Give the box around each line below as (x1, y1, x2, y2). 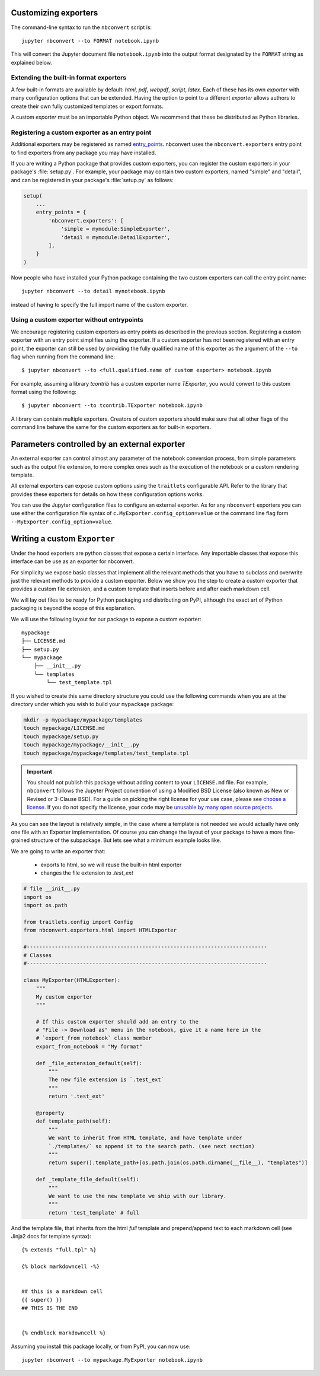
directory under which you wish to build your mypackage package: (11, 701, 174, 708)
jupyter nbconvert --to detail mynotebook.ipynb (21, 288, 165, 295)
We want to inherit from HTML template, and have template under (48, 1135, 242, 1142)
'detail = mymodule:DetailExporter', (60, 234, 171, 240)
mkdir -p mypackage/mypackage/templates (23, 717, 142, 723)
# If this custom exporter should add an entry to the (36, 1018, 199, 1025)
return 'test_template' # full (48, 1209, 139, 1216)
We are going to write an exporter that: (11, 847, 106, 854)
